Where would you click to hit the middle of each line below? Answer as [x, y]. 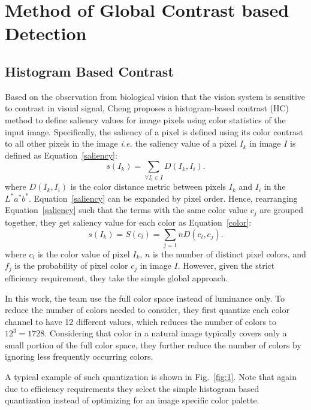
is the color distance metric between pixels [148, 186]
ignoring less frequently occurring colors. [79, 356]
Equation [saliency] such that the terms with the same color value [126, 210]
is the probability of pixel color [71, 265]
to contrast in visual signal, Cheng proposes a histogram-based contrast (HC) [147, 108]
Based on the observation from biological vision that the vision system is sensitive [155, 96]
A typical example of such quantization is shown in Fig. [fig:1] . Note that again [151, 377]
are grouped [282, 210]
